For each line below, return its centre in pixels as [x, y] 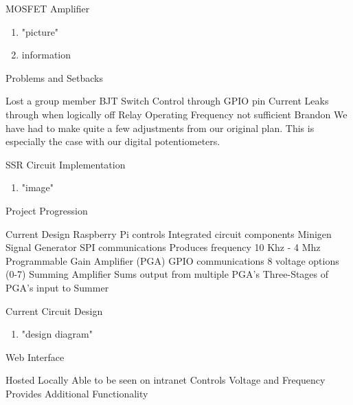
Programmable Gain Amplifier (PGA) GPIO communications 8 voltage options [172, 260]
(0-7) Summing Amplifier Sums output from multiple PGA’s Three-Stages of [167, 274]
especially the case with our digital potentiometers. [113, 141]
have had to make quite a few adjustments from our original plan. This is [160, 128]
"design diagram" [57, 334]
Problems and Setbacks [54, 77]
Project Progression [47, 210]
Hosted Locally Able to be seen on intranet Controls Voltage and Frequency [166, 380]
